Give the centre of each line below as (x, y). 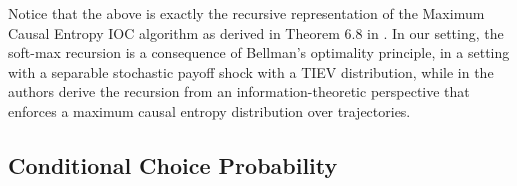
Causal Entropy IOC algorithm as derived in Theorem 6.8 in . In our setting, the (256, 32)
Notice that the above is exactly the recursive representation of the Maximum (246, 13)
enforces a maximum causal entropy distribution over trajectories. (209, 110)
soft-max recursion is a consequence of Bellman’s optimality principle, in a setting (259, 52)
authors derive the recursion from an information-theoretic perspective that (239, 91)
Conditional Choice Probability (173, 164)
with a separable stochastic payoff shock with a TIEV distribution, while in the (251, 71)
